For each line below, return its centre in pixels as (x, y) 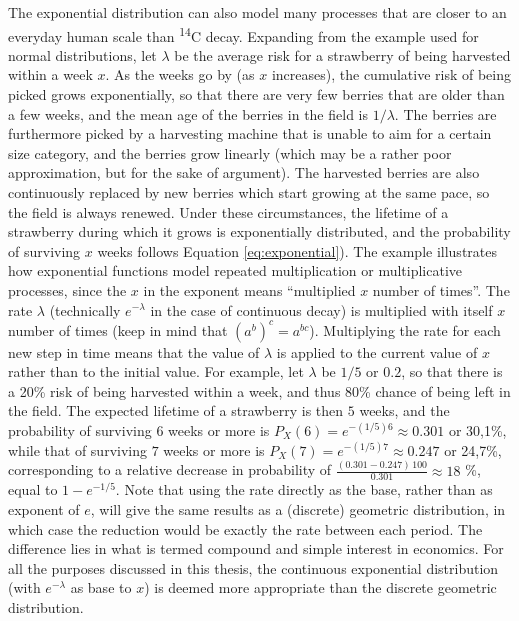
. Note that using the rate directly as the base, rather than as (304, 489)
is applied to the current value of (377, 351)
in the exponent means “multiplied (249, 289)
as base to (101, 587)
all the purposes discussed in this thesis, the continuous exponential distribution (253, 567)
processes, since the (67, 289)
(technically (85, 309)
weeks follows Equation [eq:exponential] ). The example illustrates (297, 250)
